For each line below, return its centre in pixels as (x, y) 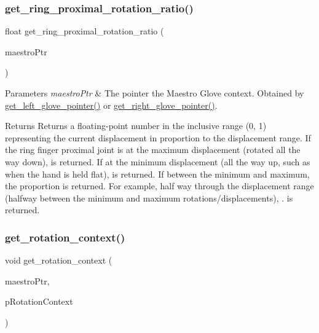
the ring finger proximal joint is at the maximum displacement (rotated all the (153, 150)
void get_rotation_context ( (59, 260)
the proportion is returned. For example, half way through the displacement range (159, 186)
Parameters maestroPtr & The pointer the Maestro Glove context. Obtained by (155, 93)
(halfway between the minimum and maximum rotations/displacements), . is (149, 198)
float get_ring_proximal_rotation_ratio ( (85, 31)
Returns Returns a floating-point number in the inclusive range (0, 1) (136, 126)
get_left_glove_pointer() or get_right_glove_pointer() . (111, 105)
